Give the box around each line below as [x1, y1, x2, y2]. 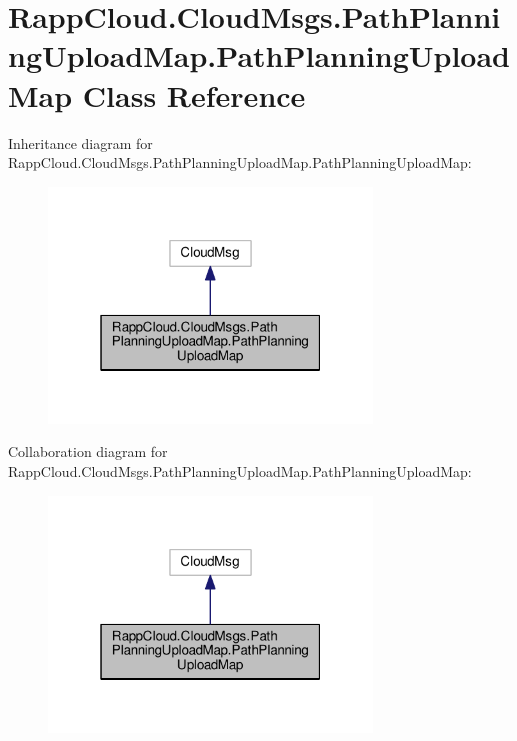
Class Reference [82, 74, 306, 115]
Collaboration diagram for [8, 441, 168, 462]
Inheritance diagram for [8, 132, 153, 153]
